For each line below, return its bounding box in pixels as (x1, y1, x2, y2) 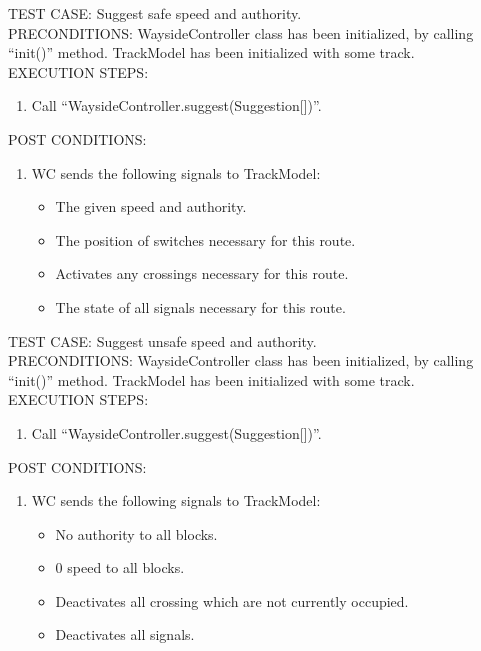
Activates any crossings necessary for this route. (55, 263, 349, 284)
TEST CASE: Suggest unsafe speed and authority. (8, 330, 317, 351)
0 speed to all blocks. (55, 557, 185, 578)
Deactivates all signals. (55, 624, 195, 645)
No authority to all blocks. (55, 523, 218, 544)
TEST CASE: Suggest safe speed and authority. (8, 3, 302, 23)
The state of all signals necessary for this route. (55, 296, 346, 317)
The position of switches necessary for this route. (55, 229, 356, 250)
